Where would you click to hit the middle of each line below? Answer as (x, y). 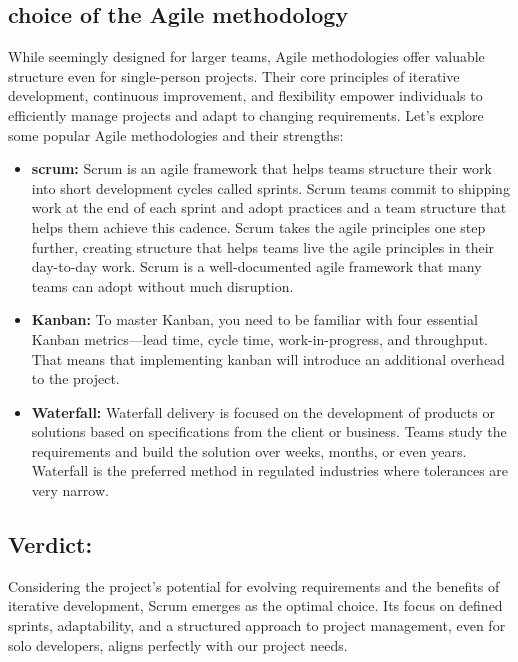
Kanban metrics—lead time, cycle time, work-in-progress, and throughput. (260, 338)
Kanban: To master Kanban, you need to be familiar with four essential (254, 319)
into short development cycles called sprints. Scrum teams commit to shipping (270, 187)
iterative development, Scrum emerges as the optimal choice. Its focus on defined (255, 605)
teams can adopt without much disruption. (162, 285)
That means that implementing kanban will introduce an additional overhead (268, 358)
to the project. (75, 378)
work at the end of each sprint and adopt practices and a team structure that (269, 207)
